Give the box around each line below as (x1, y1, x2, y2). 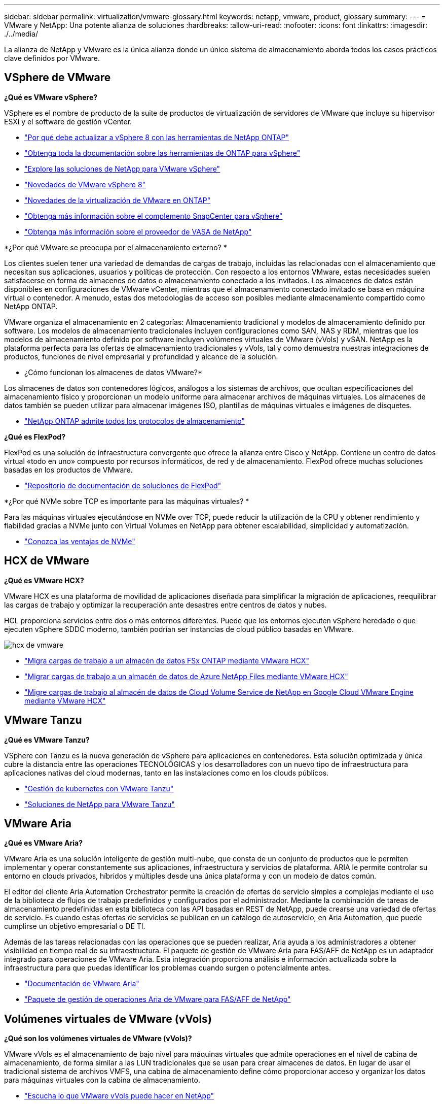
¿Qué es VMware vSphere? (4, 92, 98, 102)
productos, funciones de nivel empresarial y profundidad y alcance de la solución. (4, 352, 278, 361)
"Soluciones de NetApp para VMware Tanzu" (24, 799, 175, 809)
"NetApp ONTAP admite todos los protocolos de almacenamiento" (24, 416, 245, 425)
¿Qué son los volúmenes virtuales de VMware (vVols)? (4, 1034, 192, 1043)
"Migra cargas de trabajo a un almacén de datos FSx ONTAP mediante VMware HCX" (24, 656, 309, 665)
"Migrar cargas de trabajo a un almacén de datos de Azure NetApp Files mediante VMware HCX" (24, 672, 348, 681)
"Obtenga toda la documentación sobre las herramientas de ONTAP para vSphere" (24, 148, 301, 157)
